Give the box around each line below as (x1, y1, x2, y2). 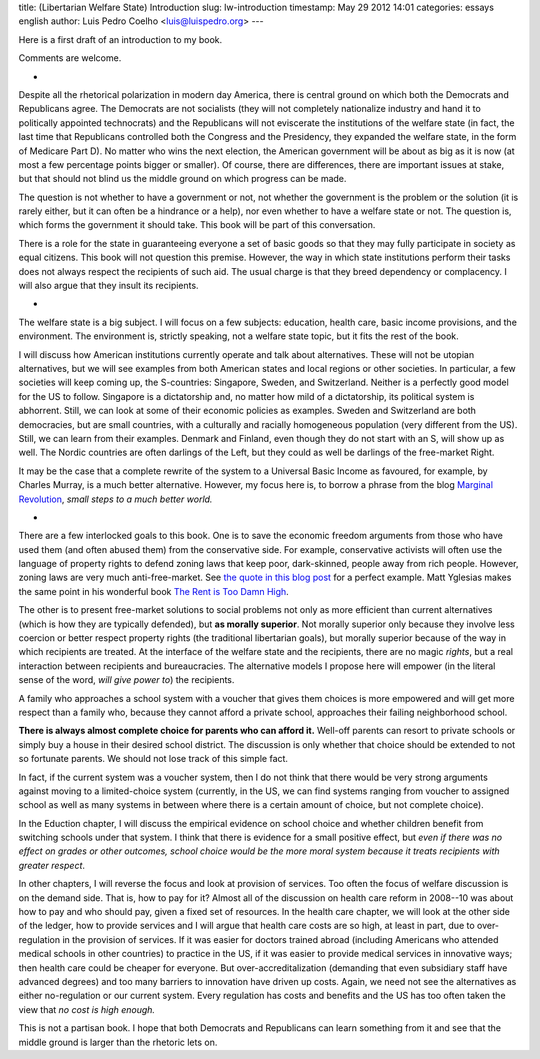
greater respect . (18, 859, 85, 871)
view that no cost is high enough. (18, 1003, 155, 1015)
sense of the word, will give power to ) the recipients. (18, 674, 235, 686)
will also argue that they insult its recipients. (18, 280, 199, 292)
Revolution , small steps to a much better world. (18, 493, 213, 505)
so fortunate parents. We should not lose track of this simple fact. (18, 753, 289, 765)
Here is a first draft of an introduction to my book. (18, 33, 223, 45)
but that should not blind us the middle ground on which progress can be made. (18, 173, 347, 185)
